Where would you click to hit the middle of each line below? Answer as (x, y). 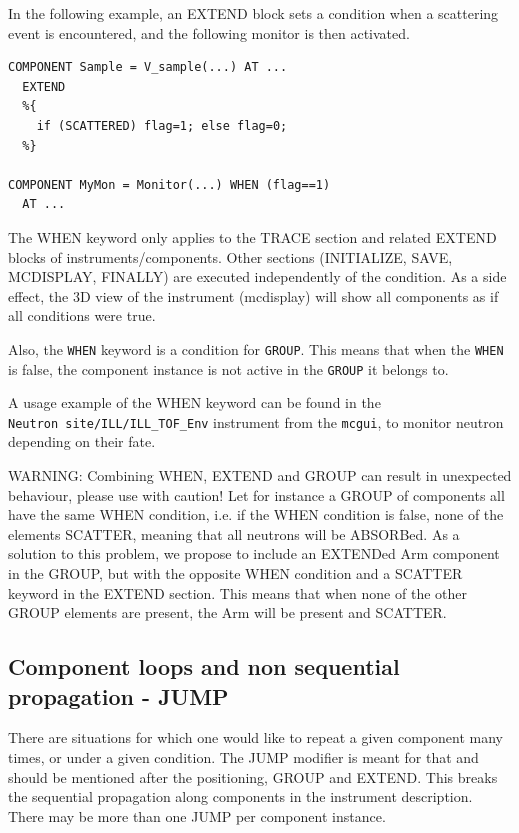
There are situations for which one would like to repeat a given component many (255, 737)
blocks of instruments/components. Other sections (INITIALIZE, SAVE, (230, 256)
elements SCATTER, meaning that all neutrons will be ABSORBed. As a (234, 533)
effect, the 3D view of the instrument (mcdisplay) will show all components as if (253, 295)
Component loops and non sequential (204, 666)
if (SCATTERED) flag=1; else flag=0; (162, 125)
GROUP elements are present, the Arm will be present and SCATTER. (227, 612)
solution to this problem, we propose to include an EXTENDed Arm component (254, 553)
